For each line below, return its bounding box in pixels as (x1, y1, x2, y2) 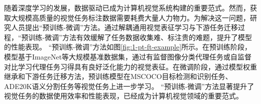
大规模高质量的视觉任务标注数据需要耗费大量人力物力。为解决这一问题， (11, 12, 250, 22)
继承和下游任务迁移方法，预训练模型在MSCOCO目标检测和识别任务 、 (4, 71, 232, 81)
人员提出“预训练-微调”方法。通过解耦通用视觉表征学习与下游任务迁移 (11, 22, 238, 32)
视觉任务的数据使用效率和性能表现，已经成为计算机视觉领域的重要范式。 (4, 90, 243, 101)
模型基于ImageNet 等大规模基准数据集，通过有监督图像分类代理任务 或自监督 (4, 51, 252, 61)
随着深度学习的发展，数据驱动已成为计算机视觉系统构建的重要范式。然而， (4, 2, 250, 12)
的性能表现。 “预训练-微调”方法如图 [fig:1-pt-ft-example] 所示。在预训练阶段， (4, 41, 252, 52)
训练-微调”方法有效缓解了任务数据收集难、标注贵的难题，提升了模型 (28, 31, 252, 42)
